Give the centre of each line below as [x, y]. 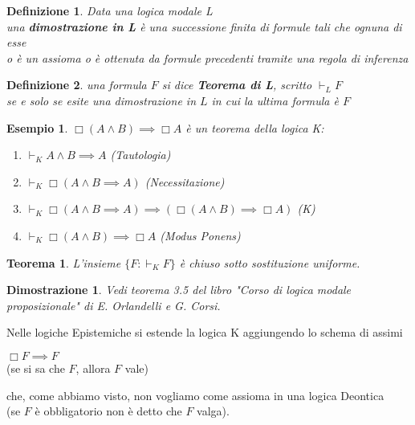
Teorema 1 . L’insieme [64, 262]
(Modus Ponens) [200, 235]
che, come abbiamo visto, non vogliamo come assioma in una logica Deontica [195, 395]
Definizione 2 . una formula [77, 85]
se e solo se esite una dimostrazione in [101, 100]
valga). [213, 411]
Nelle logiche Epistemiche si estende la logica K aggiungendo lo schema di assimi [205, 332]
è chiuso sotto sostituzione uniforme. [270, 262]
